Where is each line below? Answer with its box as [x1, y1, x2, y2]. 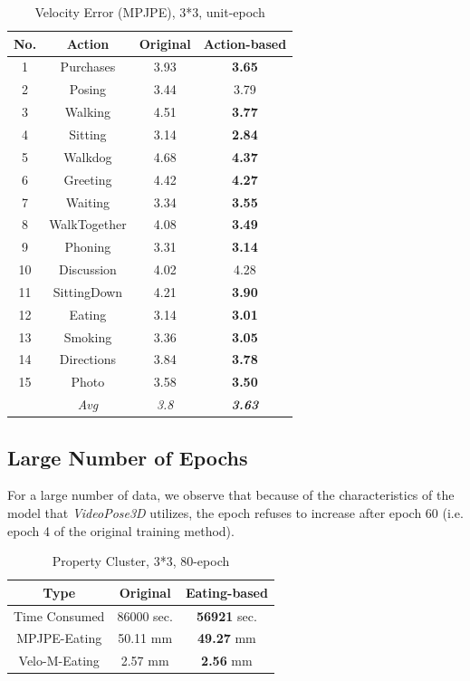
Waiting [65, 192, 110, 211]
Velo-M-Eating [18, 651, 100, 670]
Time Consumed [14, 606, 105, 625]
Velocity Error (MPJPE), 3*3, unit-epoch [34, 3, 265, 21]
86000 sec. [117, 606, 173, 625]
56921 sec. [197, 606, 257, 625]
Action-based [203, 34, 287, 53]
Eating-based [185, 582, 268, 601]
